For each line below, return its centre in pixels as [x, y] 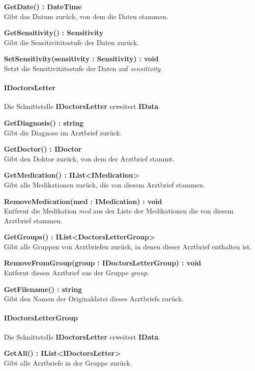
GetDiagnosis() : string [44, 122]
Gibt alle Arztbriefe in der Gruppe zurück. [68, 362]
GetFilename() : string [43, 289]
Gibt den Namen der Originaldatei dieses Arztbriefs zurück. [94, 299]
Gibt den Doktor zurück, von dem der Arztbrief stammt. [89, 158]
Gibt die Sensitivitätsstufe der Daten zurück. [71, 42]
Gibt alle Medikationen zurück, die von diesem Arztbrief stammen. [105, 184]
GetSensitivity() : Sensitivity [54, 33]
